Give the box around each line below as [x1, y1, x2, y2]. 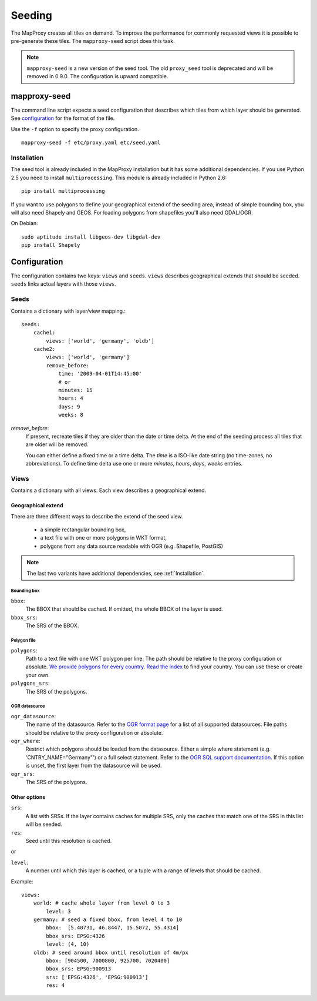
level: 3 [46, 908, 71, 915]
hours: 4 [58, 395, 83, 402]
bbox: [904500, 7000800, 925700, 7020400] [46, 958, 170, 964]
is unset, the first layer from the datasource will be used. [25, 762, 162, 769]
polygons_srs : [11, 679, 50, 687]
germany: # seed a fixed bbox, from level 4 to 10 [33, 916, 183, 923]
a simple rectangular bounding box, [40, 526, 126, 533]
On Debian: [11, 220, 38, 227]
